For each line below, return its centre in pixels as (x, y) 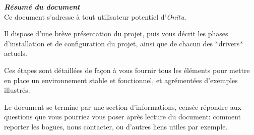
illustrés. (17, 90)
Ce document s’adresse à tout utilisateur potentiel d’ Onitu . (95, 16)
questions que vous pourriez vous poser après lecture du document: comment (123, 117)
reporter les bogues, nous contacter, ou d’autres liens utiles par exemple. (116, 126)
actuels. (16, 53)
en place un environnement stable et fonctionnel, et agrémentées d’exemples (121, 80)
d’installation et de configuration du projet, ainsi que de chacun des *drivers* (124, 43)
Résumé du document (42, 7)
